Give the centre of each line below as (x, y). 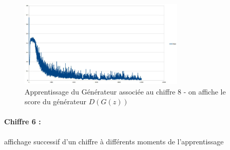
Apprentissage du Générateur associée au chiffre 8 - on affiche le (125, 91)
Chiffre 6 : (23, 121)
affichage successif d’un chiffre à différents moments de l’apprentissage (114, 141)
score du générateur (55, 101)
